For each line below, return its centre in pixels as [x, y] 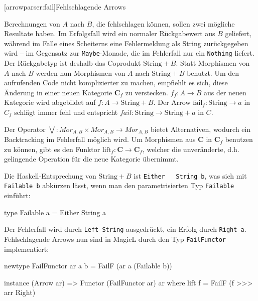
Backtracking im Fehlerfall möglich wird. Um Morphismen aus [100, 139]
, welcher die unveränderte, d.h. [191, 149]
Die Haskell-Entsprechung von [50, 175]
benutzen [239, 139]
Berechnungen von [32, 23]
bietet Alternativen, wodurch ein [201, 129]
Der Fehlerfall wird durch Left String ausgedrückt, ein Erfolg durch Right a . [125, 229]
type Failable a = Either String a [55, 212]
